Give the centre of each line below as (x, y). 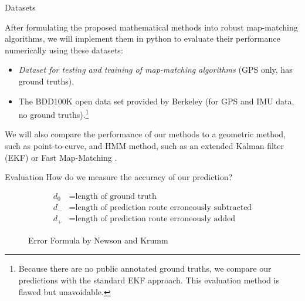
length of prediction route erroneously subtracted (164, 208)
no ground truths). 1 (54, 114)
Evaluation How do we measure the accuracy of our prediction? (119, 177)
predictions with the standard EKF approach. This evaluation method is (149, 280)
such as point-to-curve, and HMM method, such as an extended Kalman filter (144, 146)
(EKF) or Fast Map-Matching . (61, 157)
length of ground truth (116, 196)
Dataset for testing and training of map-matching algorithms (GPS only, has (155, 70)
